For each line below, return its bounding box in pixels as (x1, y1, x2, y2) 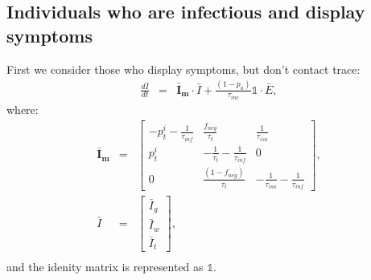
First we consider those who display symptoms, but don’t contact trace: (6, 60, 361, 77)
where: (6, 101, 39, 117)
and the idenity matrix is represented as (6, 258, 204, 275)
